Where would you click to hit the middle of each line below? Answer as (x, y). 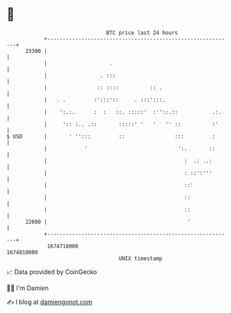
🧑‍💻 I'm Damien (28, 288)
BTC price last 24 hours (142, 33)
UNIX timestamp (141, 258)
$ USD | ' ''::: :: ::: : (111, 136)
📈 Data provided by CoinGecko (52, 272)
